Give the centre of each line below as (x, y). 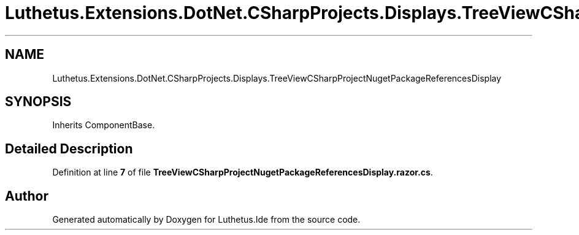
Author (27, 196)
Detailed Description (69, 148)
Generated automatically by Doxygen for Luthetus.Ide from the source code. (206, 220)
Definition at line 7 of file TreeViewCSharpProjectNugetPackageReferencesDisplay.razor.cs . (243, 172)
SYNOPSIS (38, 102)
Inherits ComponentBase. (104, 125)
